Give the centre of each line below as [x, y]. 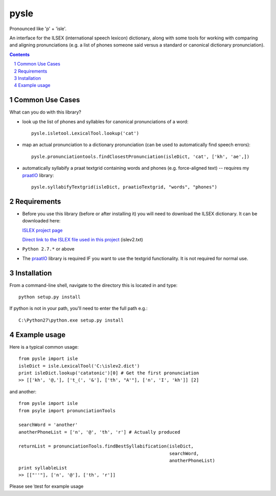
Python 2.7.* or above [49, 249]
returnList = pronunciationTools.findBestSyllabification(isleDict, [106, 446]
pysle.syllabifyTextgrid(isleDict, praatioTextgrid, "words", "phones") [124, 187]
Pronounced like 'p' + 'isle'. [38, 29]
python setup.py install [50, 297]
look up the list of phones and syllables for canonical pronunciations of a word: [105, 121]
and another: [23, 392]
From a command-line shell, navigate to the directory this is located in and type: [94, 285]
